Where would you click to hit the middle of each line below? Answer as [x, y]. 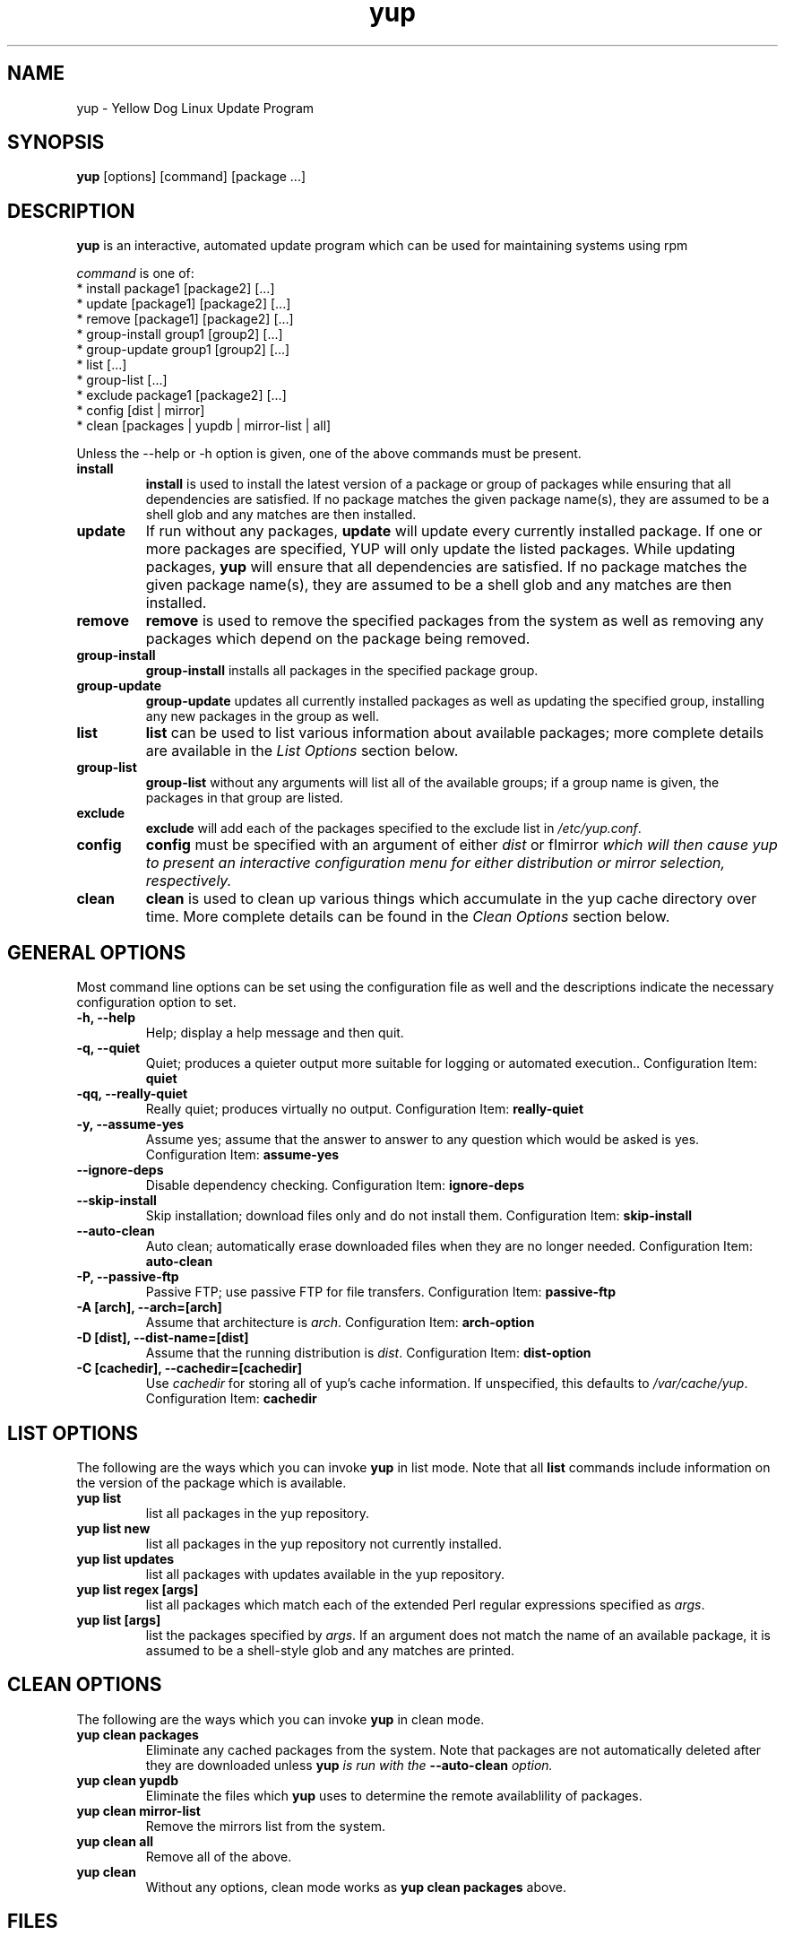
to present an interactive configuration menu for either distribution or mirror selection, [436, 863]
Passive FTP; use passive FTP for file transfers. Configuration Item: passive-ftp [381, 1292]
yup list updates [125, 1558]
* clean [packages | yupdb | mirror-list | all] [204, 426]
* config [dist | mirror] [141, 411]
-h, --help [106, 1018]
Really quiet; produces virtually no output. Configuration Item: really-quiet [365, 1109]
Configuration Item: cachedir [231, 1399]
